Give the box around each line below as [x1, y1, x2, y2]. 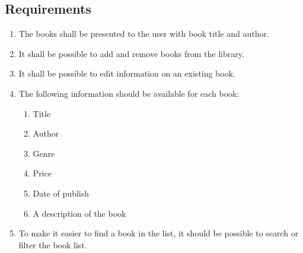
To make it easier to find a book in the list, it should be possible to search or [18, 227, 299, 239]
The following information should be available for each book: [18, 87, 240, 99]
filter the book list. [18, 238, 87, 251]
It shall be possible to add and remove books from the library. [18, 47, 244, 59]
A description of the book [33, 207, 126, 219]
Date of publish [33, 186, 89, 199]
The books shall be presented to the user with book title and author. [18, 27, 269, 40]
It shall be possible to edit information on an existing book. [18, 67, 235, 80]
